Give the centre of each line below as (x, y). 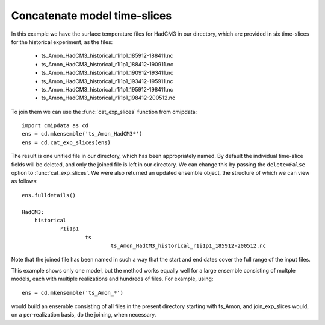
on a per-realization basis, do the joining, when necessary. (84, 315)
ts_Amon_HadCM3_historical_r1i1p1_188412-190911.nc (107, 64)
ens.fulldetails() (49, 195)
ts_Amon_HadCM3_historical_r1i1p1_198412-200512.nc (108, 98)
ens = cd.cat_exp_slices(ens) (67, 142)
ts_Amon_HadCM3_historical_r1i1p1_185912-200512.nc (188, 246)
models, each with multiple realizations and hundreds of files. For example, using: (112, 279)
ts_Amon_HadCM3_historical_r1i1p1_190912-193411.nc (107, 73)
